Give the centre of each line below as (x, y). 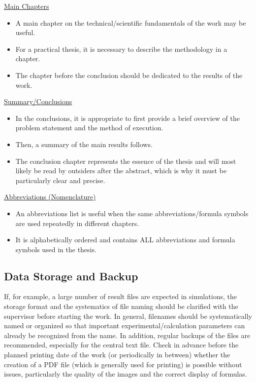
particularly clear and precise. (60, 180)
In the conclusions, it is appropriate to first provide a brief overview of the (128, 118)
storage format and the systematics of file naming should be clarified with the (121, 306)
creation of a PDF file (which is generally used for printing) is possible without (123, 364)
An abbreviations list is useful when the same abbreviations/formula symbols (132, 213)
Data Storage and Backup (71, 276)
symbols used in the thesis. (56, 249)
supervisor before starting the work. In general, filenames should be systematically (128, 316)
